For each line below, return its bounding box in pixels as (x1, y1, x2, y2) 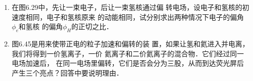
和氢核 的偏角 (18, 21, 63, 32)
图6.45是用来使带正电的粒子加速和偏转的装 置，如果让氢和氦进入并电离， (11, 38, 250, 48)
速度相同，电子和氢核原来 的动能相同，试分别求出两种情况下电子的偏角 (11, 11, 244, 22)
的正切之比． (71, 21, 113, 32)
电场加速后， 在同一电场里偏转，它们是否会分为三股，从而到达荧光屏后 (11, 58, 244, 68)
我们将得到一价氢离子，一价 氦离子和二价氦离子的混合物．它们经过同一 (11, 48, 244, 58)
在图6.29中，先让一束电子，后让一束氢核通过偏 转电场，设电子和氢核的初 (11, 2, 250, 12)
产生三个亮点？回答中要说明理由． (11, 67, 123, 78)
